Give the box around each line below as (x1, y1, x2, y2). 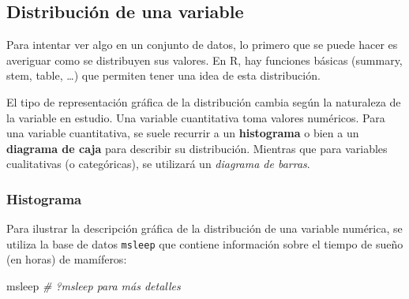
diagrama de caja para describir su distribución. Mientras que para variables (6, 140, 388, 156)
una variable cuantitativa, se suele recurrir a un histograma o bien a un (6, 125, 359, 141)
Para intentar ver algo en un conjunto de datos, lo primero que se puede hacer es (6, 36, 398, 53)
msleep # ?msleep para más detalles (6, 278, 181, 294)
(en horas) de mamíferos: (6, 251, 127, 267)
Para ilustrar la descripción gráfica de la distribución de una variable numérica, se (6, 220, 403, 237)
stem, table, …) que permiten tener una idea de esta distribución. (6, 67, 321, 84)
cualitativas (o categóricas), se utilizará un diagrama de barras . (6, 155, 310, 172)
